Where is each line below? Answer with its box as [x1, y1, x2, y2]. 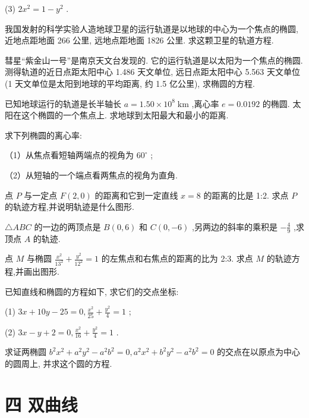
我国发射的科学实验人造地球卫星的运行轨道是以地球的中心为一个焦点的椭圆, [5, 22, 298, 34]
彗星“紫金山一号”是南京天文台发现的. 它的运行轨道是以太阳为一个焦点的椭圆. [5, 54, 303, 66]
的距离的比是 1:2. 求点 [203, 188, 289, 201]
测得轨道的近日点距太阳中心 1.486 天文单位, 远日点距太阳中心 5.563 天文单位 [5, 65, 300, 78]
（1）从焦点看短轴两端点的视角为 [5, 149, 134, 161]
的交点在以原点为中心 [217, 345, 301, 358]
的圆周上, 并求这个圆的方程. [5, 357, 112, 369]
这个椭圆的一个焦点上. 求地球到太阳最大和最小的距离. [21, 109, 229, 121]
